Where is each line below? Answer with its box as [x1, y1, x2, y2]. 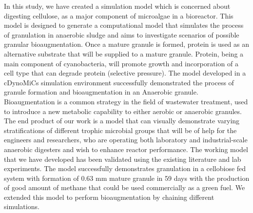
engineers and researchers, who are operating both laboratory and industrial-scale [4, 135, 248, 145]
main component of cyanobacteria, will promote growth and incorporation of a [4, 58, 238, 68]
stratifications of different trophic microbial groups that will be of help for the [4, 125, 237, 135]
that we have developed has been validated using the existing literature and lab [4, 154, 241, 164]
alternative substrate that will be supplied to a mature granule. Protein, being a [4, 48, 244, 58]
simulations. [4, 201, 39, 212]
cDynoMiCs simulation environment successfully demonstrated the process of [4, 77, 234, 87]
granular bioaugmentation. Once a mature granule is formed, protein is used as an [4, 39, 250, 49]
